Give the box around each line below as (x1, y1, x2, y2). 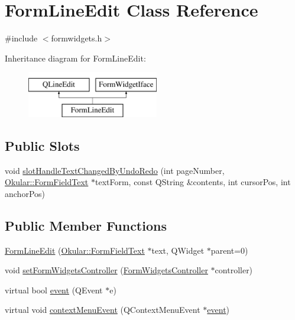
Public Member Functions (5, 216, 167, 234)
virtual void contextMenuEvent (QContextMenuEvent (5, 303, 200, 316)
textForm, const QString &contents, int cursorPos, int (95, 176, 291, 188)
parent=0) (210, 244, 248, 256)
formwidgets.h (51, 32, 102, 44)
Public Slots (5, 136, 80, 154)
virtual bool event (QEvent (5, 283, 103, 296)
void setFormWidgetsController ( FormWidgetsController (5, 264, 208, 276)
